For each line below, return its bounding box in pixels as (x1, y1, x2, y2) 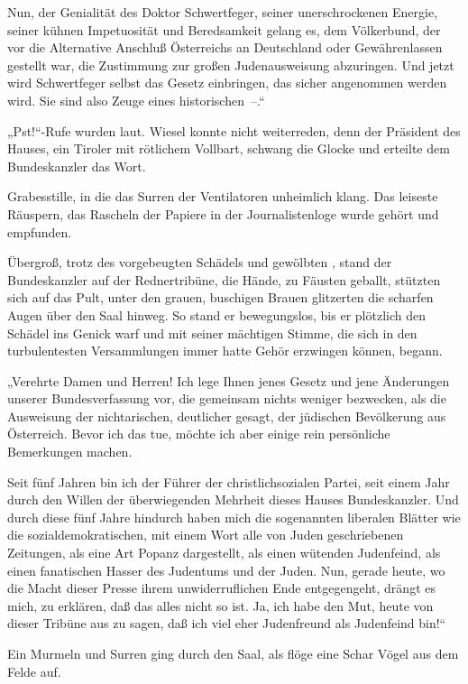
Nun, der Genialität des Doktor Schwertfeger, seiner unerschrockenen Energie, (7, 3, 438, 21)
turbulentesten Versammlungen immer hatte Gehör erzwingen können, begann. (7, 341, 443, 360)
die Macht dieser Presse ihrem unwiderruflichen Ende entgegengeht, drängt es (7, 578, 436, 597)
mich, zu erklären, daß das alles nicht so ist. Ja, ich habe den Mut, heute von (7, 596, 434, 615)
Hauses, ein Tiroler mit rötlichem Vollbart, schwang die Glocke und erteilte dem (7, 139, 450, 158)
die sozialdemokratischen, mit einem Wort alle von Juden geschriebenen (7, 525, 404, 544)
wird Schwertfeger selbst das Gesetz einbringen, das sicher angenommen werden (7, 73, 447, 92)
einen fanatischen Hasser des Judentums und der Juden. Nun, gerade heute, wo (7, 560, 445, 579)
